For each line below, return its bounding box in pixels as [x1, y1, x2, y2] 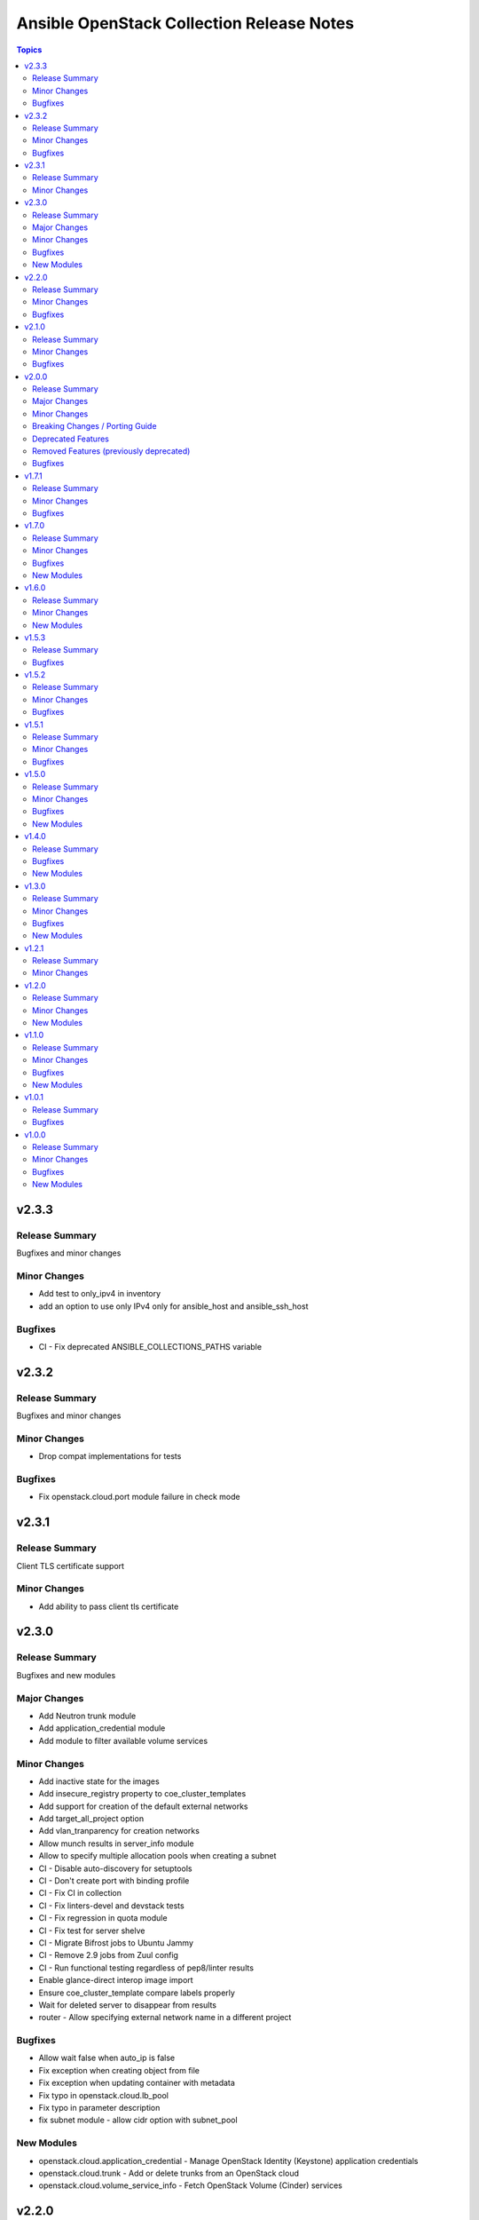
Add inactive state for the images [38, 1776, 160, 1787]
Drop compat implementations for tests [38, 1451, 182, 1462]
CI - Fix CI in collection [38, 1888, 122, 1899]
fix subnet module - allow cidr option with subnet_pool [38, 2114, 239, 2126]
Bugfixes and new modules [16, 1669, 116, 1680]
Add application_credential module [38, 1723, 166, 1733]
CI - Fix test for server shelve [38, 1925, 145, 1936]
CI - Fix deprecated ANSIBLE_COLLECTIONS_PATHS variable [38, 1341, 262, 1352]
